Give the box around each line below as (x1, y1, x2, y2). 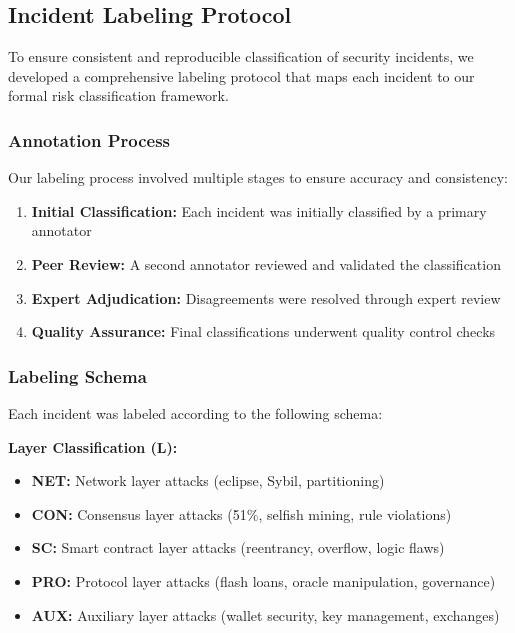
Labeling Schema (8, 363, 147, 388)
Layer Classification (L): (8, 436, 178, 457)
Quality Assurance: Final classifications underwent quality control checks (31, 321, 496, 342)
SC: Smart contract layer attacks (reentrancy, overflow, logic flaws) (31, 537, 445, 558)
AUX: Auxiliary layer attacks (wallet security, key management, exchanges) (31, 604, 500, 625)
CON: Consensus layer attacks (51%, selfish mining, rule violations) (31, 503, 452, 524)
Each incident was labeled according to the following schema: (8, 402, 383, 423)
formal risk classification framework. (8, 85, 229, 106)
